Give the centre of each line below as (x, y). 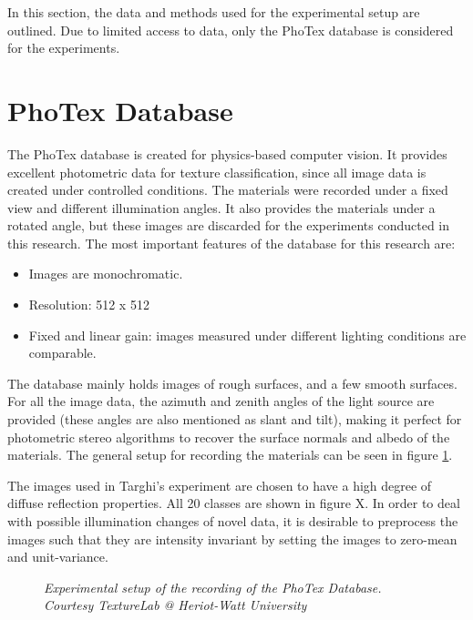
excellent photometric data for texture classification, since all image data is (217, 172)
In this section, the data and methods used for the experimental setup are (214, 12)
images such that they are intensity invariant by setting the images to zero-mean (232, 539)
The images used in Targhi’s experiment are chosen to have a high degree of (220, 485)
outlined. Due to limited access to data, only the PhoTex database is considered (231, 30)
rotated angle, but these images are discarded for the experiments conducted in (229, 225)
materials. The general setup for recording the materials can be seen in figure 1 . (230, 455)
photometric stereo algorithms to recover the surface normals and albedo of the (229, 437)
